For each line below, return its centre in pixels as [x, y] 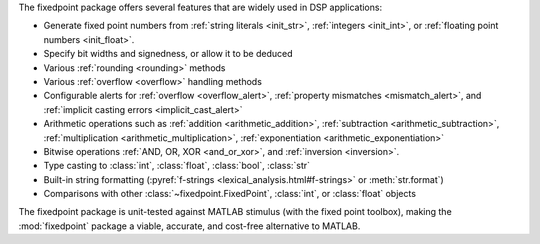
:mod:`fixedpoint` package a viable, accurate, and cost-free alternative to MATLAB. [189, 226]
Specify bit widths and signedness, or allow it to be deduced [168, 54]
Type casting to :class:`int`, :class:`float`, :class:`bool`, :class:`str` [176, 166]
